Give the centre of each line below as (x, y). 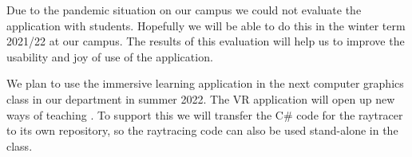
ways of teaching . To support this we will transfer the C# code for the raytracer (205, 114)
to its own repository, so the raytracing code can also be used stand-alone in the (202, 130)
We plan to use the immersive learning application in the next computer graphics (205, 83)
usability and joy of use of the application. (110, 56)
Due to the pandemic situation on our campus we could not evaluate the (184, 10)
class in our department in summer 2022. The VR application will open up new (201, 98)
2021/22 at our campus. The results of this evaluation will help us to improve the (206, 41)
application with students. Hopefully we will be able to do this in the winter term (206, 25)
